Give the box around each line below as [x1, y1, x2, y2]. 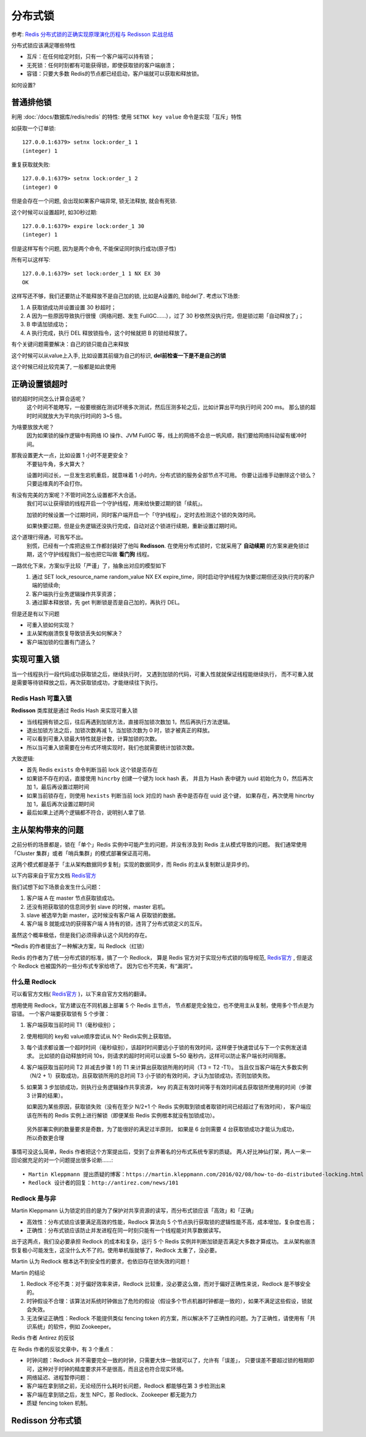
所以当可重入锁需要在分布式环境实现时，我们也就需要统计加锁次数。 [26, 743, 198, 751]
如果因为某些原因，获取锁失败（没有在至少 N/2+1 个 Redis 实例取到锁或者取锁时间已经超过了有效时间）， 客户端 [26, 1103, 306, 1111]
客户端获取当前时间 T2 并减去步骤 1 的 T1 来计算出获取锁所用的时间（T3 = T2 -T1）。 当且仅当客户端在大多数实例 [26, 1064, 308, 1071]
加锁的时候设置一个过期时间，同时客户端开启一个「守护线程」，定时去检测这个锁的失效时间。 [26, 511, 259, 518]
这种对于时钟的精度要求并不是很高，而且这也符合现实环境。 [37, 1365, 187, 1372]
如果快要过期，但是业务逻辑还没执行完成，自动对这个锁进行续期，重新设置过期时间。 [26, 522, 240, 529]
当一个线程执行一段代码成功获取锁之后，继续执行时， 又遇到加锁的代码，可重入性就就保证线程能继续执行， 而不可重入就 [11, 670, 314, 678]
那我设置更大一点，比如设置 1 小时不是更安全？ [11, 452, 129, 459]
